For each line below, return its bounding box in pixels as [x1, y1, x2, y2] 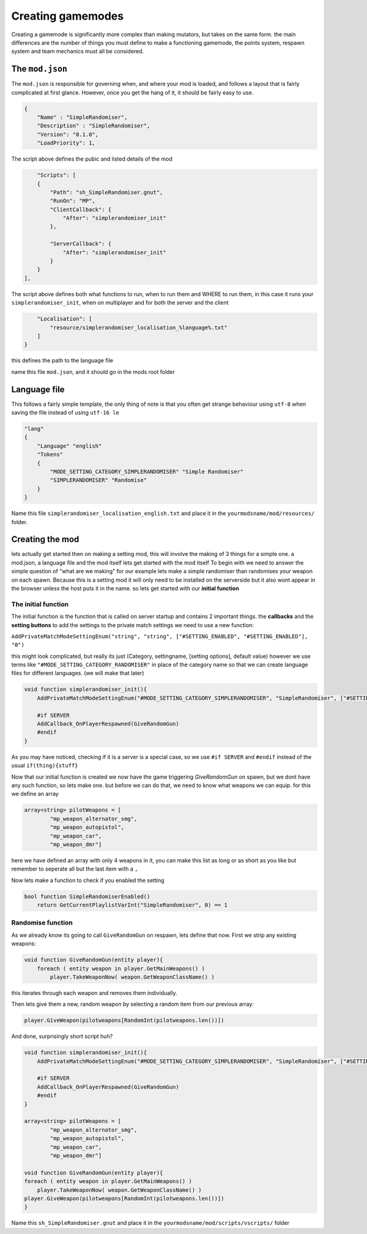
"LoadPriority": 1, [37, 140, 96, 147]
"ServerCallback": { [50, 240, 112, 248]
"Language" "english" [37, 442, 102, 449]
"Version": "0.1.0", [37, 131, 99, 138]
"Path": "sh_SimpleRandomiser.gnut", [50, 189, 163, 196]
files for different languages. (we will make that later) [11, 669, 144, 677]
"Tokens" [37, 451, 64, 458]
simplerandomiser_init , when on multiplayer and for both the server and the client [11, 299, 229, 307]
